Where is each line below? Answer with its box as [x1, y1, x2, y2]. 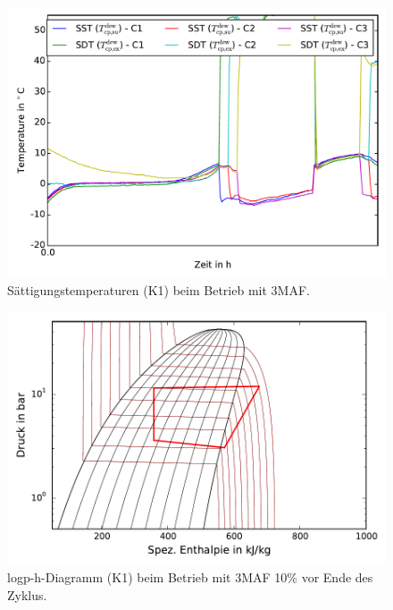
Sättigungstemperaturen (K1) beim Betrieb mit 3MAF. [7, 281, 310, 300]
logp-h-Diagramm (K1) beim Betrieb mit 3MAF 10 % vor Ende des [7, 568, 373, 587]
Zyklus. [7, 585, 47, 604]
